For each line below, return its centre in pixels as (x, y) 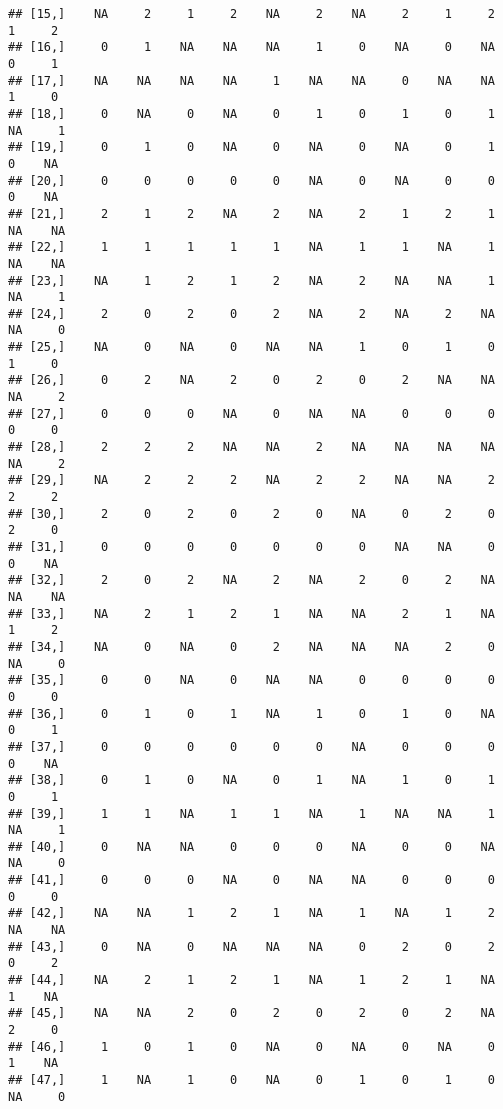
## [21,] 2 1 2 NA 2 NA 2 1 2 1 (251, 213)
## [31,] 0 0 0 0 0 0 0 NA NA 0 (251, 547)
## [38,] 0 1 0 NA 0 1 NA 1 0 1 (251, 780)
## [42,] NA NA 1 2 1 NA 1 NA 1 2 (251, 913)
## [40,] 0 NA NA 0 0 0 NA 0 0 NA (251, 846)
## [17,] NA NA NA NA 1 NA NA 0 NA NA (251, 80)
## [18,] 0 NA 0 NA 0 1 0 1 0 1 (251, 113)
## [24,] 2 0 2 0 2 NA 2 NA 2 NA (251, 313)
